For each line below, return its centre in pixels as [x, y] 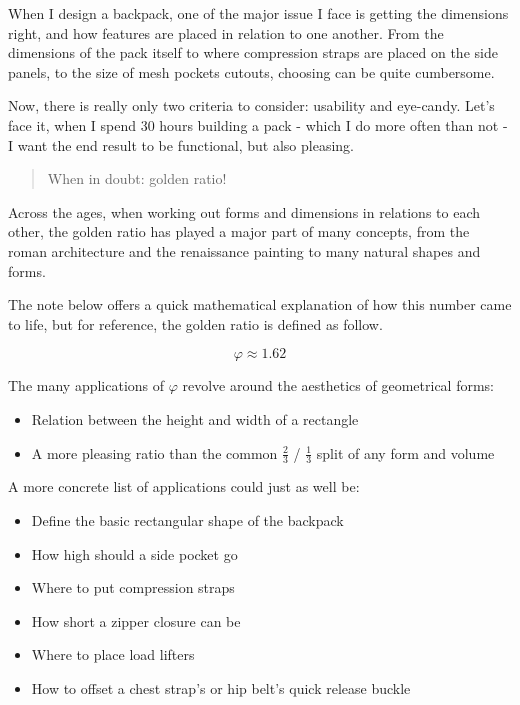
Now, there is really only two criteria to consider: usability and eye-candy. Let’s [251, 105]
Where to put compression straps [133, 587]
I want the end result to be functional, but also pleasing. [181, 144]
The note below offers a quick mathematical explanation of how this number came [260, 304]
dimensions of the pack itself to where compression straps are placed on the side [253, 52]
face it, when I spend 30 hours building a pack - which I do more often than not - [258, 124]
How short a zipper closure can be [136, 620]
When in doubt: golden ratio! [137, 178]
